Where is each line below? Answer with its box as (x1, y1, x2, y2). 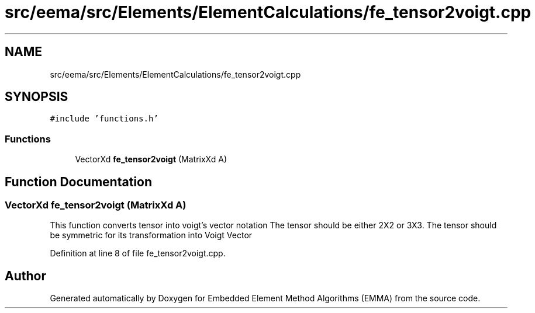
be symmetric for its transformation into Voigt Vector (50, 230, 253, 241)
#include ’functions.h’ (50, 114, 158, 124)
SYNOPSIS (5, 89, 68, 105)
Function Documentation (5, 174, 152, 189)
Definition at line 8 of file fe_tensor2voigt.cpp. (50, 248, 226, 259)
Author (5, 268, 46, 283)
